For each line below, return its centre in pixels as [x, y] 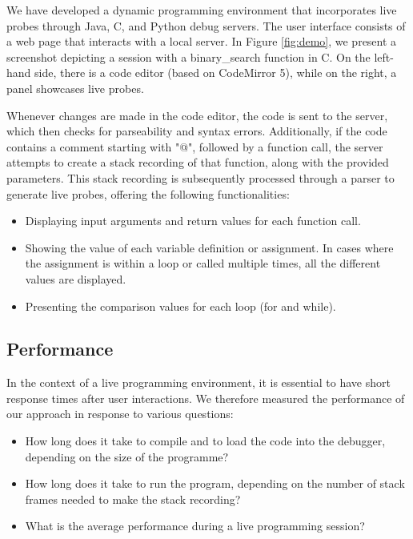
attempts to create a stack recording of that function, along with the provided [198, 162]
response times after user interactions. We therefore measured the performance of [206, 398]
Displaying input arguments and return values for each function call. [193, 221]
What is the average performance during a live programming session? [195, 526]
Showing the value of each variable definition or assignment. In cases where [209, 247]
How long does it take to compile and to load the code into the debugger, [205, 441]
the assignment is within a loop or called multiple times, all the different [203, 263]
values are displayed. [76, 278]
